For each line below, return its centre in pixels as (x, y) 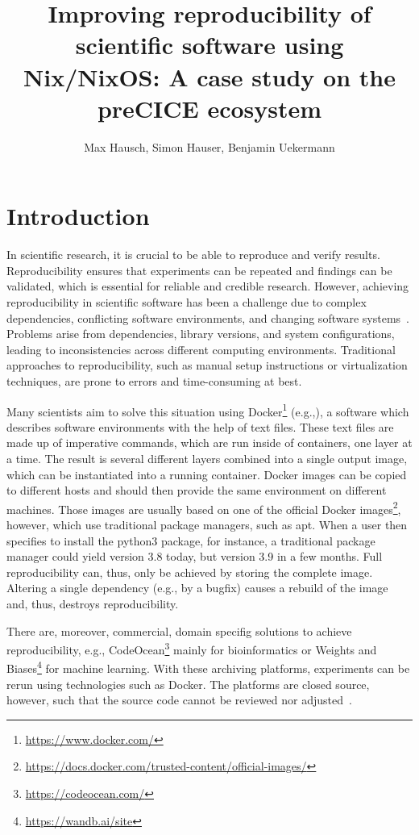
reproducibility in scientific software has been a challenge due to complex (187, 302)
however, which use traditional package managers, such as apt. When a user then (207, 525)
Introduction (78, 216)
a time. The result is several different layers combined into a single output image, (207, 458)
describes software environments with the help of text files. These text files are (200, 426)
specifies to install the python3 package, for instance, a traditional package (191, 540)
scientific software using (209, 45)
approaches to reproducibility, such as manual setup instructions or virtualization (207, 365)
